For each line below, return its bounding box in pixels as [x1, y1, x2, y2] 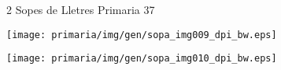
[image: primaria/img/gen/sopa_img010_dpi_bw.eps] [6, 53, 277, 65]
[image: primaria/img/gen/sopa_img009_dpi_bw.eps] [6, 29, 277, 40]
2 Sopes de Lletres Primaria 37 [6, 2, 155, 17]
